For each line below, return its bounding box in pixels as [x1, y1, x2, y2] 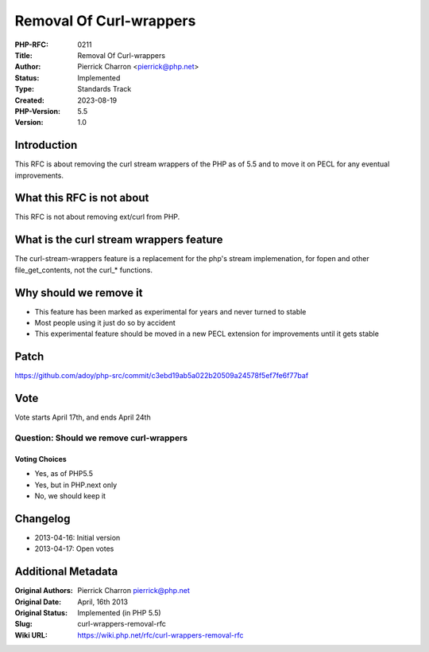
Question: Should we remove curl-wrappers [14, 432, 188, 443]
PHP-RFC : [14, 40, 49, 49]
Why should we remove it [14, 286, 143, 299]
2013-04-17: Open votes [34, 544, 114, 553]
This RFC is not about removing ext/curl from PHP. [14, 212, 180, 222]
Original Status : [14, 608, 68, 617]
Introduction [14, 139, 78, 152]
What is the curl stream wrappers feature [14, 233, 223, 247]
